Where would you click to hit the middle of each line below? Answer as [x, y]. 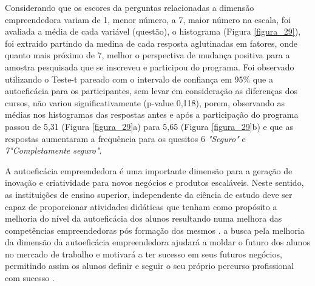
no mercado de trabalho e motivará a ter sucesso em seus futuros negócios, [144, 254]
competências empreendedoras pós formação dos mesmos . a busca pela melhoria [155, 230]
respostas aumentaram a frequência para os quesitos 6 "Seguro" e [125, 138]
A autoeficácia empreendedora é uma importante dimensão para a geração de [149, 170]
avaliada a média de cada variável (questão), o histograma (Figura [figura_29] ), [153, 31]
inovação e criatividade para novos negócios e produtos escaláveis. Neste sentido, [154, 182]
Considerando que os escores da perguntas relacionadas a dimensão [130, 7]
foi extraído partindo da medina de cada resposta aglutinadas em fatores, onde [151, 43]
